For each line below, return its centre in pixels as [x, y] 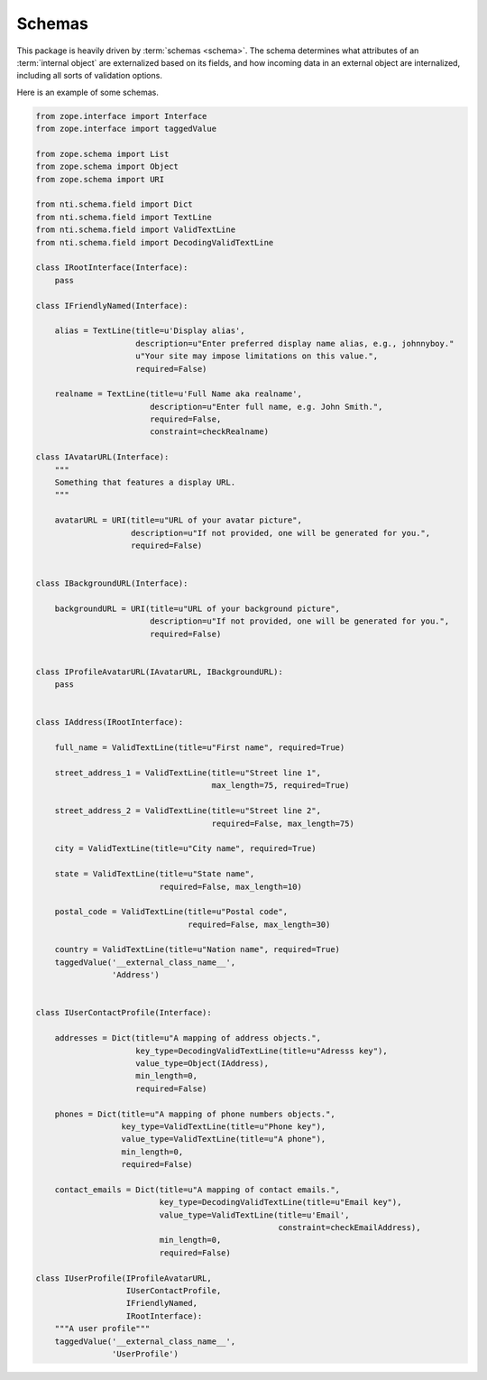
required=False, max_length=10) [230, 886]
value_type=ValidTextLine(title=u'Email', [254, 1215]
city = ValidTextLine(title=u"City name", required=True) [185, 849]
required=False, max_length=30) [259, 924]
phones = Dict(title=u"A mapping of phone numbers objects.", [195, 1114]
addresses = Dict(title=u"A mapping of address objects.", [188, 1038]
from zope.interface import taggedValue [126, 129]
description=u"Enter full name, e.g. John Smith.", [266, 407]
